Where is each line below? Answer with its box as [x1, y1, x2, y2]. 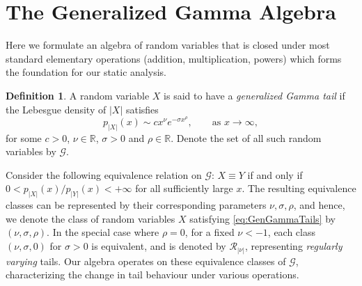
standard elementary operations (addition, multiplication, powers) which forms [6, 51, 342, 65]
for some [6, 130, 42, 145]
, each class [267, 225, 316, 239]
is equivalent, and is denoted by [91, 239, 226, 253]
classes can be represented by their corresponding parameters [6, 198, 267, 212]
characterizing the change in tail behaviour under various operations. [6, 267, 299, 282]
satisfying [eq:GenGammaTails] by [189, 211, 336, 225]
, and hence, [293, 198, 345, 212]
